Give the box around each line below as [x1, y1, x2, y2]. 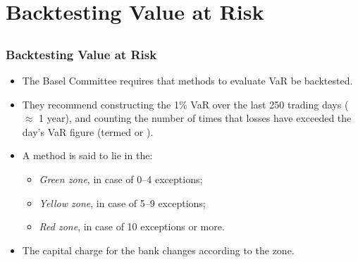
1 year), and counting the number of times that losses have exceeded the [39, 111, 352, 125]
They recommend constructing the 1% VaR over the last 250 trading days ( [22, 96, 349, 111]
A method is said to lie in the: [22, 148, 153, 163]
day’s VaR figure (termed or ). [22, 124, 154, 139]
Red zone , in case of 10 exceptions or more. [39, 219, 225, 234]
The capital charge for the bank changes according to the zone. [22, 242, 295, 257]
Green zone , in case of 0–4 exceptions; [39, 172, 203, 187]
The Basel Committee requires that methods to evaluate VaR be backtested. [22, 73, 353, 88]
